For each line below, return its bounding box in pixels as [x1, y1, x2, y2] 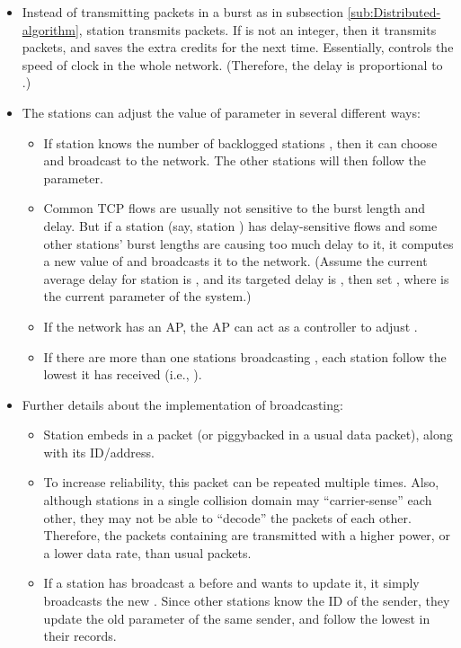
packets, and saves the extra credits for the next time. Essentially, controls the [22, 38, 454, 57]
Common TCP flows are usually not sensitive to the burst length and [43, 199, 426, 217]
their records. [43, 626, 117, 645]
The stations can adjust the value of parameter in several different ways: [22, 102, 421, 121]
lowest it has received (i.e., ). [43, 365, 202, 384]
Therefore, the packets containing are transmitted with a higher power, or [43, 526, 450, 545]
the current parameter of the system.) [43, 287, 252, 306]
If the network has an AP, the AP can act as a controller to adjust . [43, 316, 418, 335]
